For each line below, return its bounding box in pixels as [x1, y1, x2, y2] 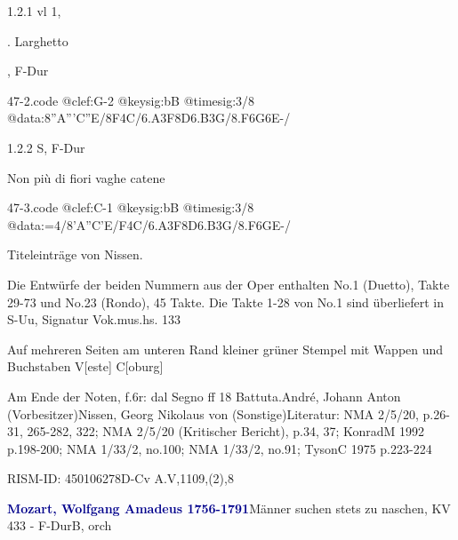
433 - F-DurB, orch [7, 516, 112, 535]
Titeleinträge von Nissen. [7, 245, 143, 264]
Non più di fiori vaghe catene [7, 168, 165, 187]
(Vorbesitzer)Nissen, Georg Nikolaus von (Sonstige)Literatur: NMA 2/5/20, [7, 404, 419, 423]
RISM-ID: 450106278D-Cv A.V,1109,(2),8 [7, 469, 234, 488]
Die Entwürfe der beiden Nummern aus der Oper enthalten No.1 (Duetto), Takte [7, 274, 450, 293]
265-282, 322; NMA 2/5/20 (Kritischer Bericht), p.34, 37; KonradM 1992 [27, 422, 425, 441]
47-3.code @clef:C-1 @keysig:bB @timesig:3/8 [7, 198, 254, 217]
